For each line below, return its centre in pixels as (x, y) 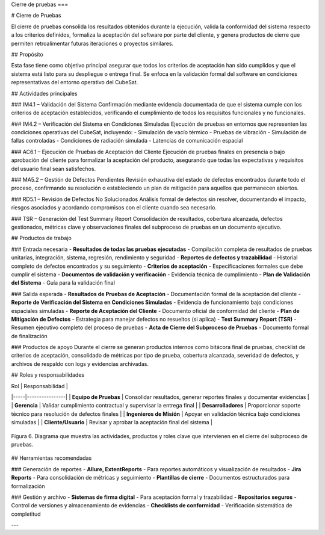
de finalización (29, 336)
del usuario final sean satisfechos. (54, 169)
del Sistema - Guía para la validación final (63, 283)
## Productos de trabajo (41, 238)
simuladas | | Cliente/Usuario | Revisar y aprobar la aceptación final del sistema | (112, 422)
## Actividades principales (44, 93)
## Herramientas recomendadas (51, 458)
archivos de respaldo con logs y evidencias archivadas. (80, 363)
